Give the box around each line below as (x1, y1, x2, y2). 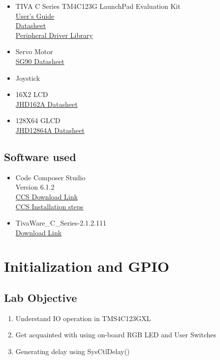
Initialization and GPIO (4, 256, 170, 276)
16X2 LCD (15, 89, 48, 99)
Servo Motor (15, 46, 53, 57)
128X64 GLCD (15, 115, 61, 126)
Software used (4, 149, 76, 164)
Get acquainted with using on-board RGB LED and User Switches (15, 329, 217, 340)
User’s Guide (15, 10, 55, 21)
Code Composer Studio (15, 172, 86, 182)
